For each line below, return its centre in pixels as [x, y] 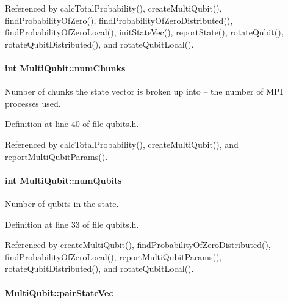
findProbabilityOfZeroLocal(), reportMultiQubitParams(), [113, 256]
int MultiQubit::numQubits [63, 180]
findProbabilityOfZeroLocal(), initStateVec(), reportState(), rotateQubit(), [144, 32]
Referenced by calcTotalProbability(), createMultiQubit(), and [122, 144]
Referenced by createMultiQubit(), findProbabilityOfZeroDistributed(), [138, 245]
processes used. [33, 103]
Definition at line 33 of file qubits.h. [72, 224]
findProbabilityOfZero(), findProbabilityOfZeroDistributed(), [119, 20]
